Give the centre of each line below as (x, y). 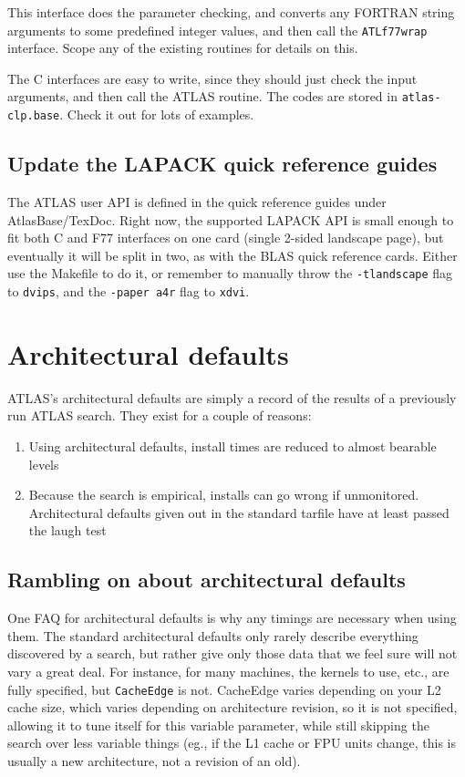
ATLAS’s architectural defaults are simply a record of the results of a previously (232, 397)
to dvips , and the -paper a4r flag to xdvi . (129, 290)
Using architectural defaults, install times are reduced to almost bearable (232, 445)
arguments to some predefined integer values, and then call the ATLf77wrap (217, 30)
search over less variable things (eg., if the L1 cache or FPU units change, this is (232, 743)
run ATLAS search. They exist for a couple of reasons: (160, 415)
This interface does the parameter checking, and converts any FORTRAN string (231, 12)
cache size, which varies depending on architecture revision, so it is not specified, (232, 707)
